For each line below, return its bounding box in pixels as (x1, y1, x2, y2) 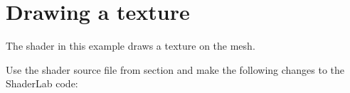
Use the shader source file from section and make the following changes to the (6, 62, 345, 77)
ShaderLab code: (6, 76, 78, 91)
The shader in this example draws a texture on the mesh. (6, 38, 255, 53)
